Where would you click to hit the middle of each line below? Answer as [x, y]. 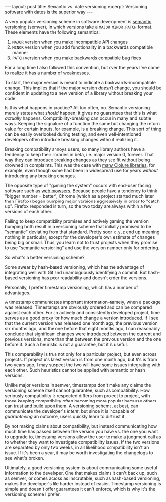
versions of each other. [29, 212]
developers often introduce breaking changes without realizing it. [72, 140]
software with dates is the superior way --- [49, 12]
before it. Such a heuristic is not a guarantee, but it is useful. [67, 345]
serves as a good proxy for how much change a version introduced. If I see [82, 318]
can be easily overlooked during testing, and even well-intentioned [73, 134]
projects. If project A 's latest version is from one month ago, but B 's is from [81, 359]
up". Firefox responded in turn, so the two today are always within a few [79, 206]
